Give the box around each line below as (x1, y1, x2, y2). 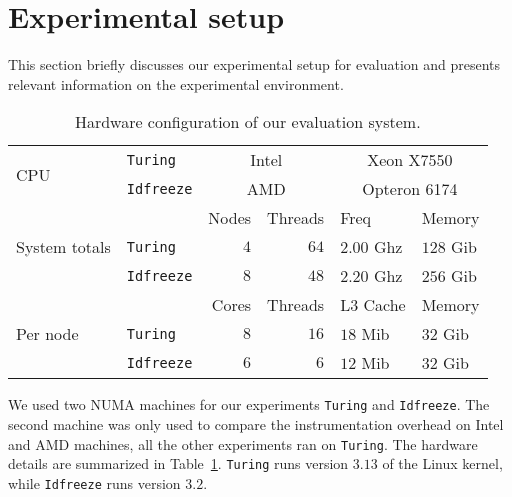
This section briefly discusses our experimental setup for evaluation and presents (8, 54, 501, 75)
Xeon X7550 (367, 148, 453, 172)
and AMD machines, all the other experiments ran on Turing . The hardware (8, 433, 478, 454)
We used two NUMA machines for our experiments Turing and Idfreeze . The (8, 394, 490, 415)
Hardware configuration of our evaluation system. (74, 110, 421, 134)
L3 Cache (340, 293, 406, 317)
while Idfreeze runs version (8, 472, 181, 493)
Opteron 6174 (362, 177, 458, 201)
